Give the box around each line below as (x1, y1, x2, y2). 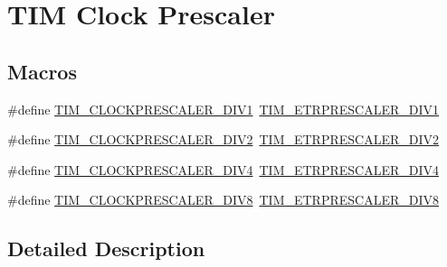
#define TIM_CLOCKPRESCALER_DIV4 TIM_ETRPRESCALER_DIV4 (7, 160, 440, 179)
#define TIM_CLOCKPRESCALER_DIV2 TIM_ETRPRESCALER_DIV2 (7, 130, 440, 149)
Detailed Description (7, 235, 205, 262)
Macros (7, 57, 77, 85)
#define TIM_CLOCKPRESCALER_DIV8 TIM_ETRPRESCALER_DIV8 (7, 190, 440, 209)
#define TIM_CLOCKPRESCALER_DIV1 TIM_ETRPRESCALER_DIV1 (7, 99, 440, 118)
